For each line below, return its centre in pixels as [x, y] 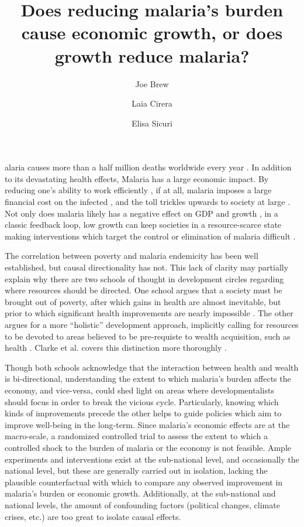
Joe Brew [152, 83]
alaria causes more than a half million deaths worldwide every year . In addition [148, 167]
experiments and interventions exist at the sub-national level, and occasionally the [152, 459]
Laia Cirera [152, 103]
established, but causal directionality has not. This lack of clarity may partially [147, 267]
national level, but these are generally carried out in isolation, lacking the [136, 470]
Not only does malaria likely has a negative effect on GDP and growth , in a [141, 213]
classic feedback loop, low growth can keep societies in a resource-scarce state [143, 225]
